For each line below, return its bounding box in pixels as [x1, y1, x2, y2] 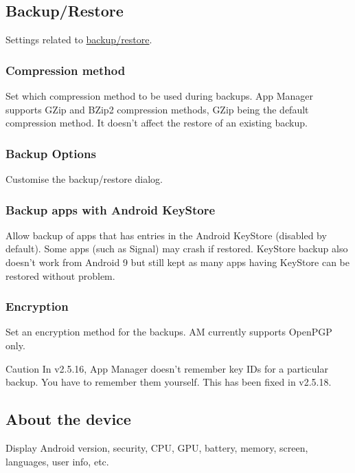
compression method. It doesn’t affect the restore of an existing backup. [5, 115, 308, 130]
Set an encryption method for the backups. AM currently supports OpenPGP [5, 324, 332, 339]
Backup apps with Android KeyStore [5, 201, 216, 218]
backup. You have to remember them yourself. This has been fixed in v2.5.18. [5, 375, 332, 389]
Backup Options [5, 144, 96, 162]
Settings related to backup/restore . [5, 32, 152, 47]
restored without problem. [5, 268, 115, 283]
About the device [5, 408, 131, 430]
